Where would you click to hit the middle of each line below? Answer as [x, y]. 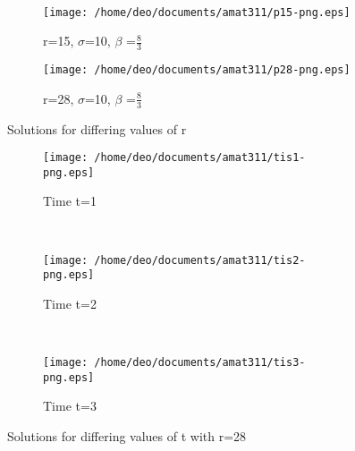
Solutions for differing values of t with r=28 [127, 436]
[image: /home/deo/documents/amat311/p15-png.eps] [197, 12]
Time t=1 [70, 201]
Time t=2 [70, 303]
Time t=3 [70, 406]
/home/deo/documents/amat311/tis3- [200, 363]
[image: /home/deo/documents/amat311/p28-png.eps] [197, 70]
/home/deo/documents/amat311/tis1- [200, 158]
